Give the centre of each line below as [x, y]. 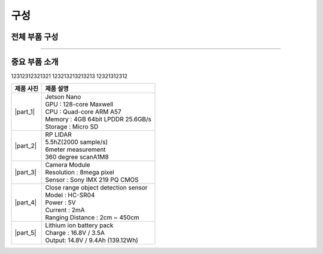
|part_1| [25, 112]
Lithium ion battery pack [79, 225]
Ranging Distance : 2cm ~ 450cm [92, 218]
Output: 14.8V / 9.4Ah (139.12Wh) [92, 240]
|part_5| [25, 233]
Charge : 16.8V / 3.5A [75, 233]
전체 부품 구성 [35, 37]
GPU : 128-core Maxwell [79, 105]
